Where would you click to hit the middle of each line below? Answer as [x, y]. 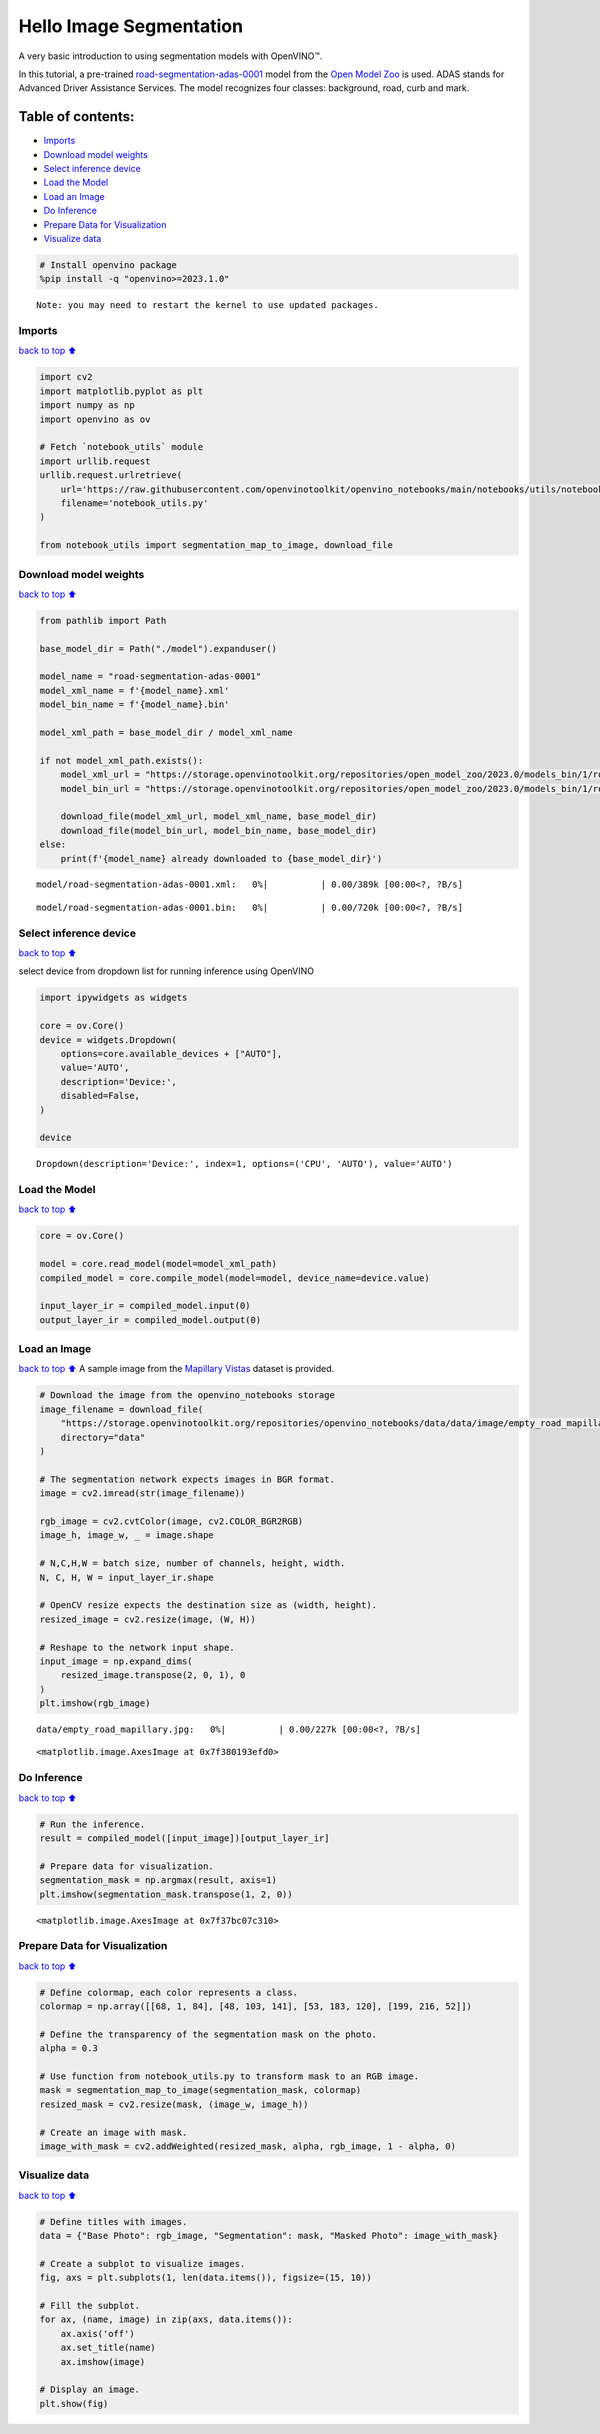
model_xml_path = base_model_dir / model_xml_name [166, 732]
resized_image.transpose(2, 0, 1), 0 [153, 1675]
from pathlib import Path [103, 620]
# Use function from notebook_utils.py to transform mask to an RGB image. [229, 2076]
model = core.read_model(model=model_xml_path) [158, 1264]
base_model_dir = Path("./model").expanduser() [158, 648]
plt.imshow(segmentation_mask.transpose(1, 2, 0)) [166, 1894]
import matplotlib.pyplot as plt [121, 391]
